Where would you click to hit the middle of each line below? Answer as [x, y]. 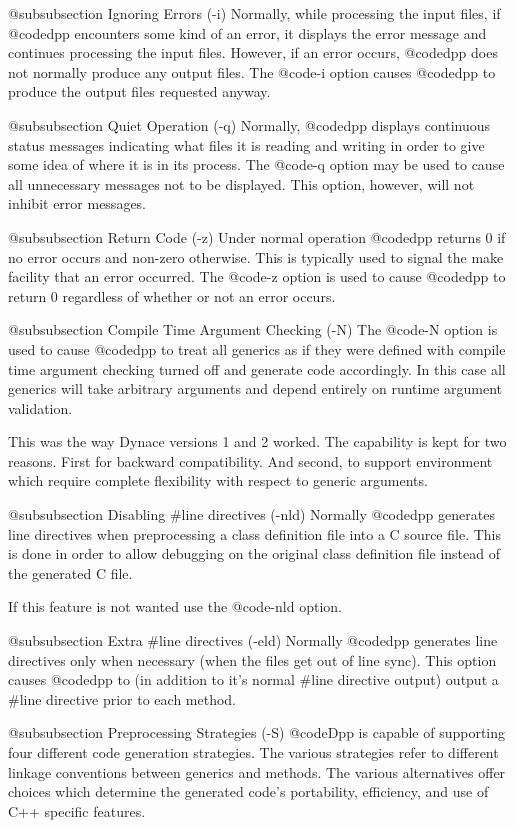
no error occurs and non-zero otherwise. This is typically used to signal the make [256, 256]
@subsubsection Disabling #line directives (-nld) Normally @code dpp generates [251, 514]
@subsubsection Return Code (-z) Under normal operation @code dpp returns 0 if [257, 236]
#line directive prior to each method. [122, 698]
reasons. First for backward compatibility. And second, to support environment [250, 460]
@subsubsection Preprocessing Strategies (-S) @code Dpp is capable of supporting [257, 732]
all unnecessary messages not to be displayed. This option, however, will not [241, 183]
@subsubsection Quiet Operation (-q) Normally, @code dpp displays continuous [249, 124]
